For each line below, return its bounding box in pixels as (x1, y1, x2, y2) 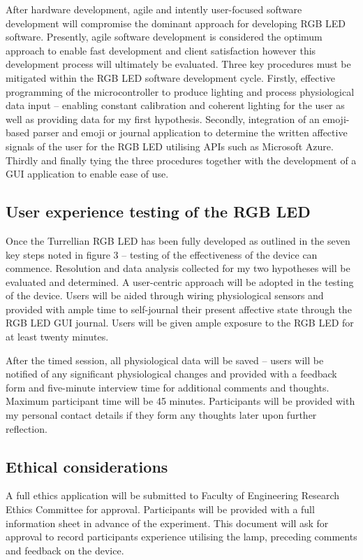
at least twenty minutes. (6, 329, 109, 344)
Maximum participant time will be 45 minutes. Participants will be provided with (6, 394, 355, 408)
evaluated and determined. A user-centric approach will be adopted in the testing (6, 274, 354, 289)
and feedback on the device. (6, 543, 124, 557)
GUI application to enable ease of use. (6, 166, 169, 181)
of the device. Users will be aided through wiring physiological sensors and (6, 288, 324, 303)
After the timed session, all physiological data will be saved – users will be (6, 352, 324, 367)
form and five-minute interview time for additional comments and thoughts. (6, 380, 329, 394)
